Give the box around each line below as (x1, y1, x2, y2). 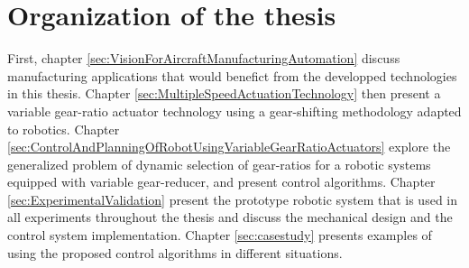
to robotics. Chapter (7, 119, 120, 138)
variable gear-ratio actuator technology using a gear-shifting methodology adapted (7, 101, 462, 120)
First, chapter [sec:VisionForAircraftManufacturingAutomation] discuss (7, 49, 400, 68)
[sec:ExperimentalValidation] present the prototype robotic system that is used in (7, 189, 458, 208)
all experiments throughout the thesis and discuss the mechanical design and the (7, 208, 453, 226)
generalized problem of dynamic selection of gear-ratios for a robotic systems (7, 154, 431, 173)
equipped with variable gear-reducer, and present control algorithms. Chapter (7, 172, 436, 191)
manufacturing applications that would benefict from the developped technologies (7, 66, 457, 85)
